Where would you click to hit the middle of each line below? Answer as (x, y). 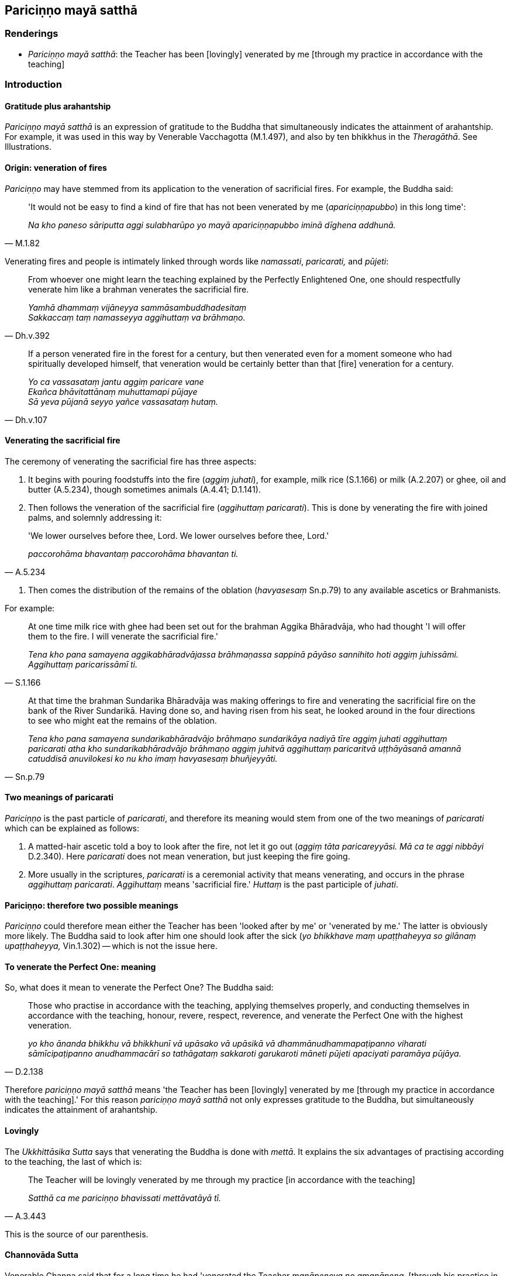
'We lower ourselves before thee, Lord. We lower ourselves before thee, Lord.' (179, 535)
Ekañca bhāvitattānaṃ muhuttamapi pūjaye (113, 391)
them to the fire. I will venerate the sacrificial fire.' (123, 636)
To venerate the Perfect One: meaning (80, 967)
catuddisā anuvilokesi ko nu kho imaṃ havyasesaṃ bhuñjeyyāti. (153, 758)
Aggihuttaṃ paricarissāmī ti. (83, 664)
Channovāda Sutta (42, 1255)
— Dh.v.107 (26, 419)
